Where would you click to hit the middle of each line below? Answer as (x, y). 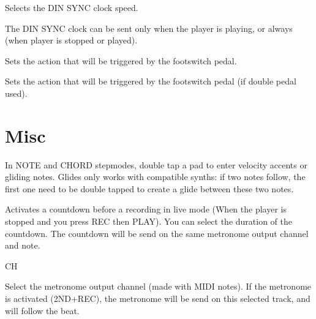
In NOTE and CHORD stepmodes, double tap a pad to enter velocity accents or (156, 164)
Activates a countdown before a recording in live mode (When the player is (146, 209)
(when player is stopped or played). (71, 40)
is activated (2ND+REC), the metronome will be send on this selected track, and (158, 298)
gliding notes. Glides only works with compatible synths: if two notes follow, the (155, 177)
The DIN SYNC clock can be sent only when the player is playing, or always (149, 28)
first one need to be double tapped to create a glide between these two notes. (149, 188)
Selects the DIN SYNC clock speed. (72, 7)
